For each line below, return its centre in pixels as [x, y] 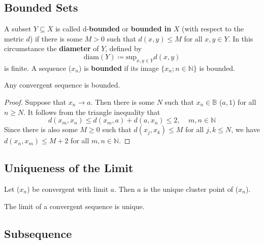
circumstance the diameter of [52, 48]
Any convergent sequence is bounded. [62, 85]
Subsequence [38, 233]
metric [14, 38]
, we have [245, 129]
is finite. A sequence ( [38, 68]
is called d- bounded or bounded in [113, 29]
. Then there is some [123, 101]
